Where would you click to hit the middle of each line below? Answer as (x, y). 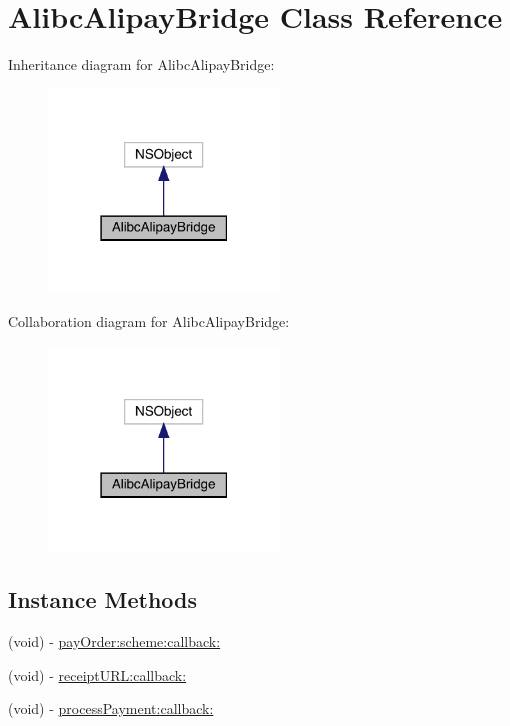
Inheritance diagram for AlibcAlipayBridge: (141, 64)
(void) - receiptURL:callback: (97, 674)
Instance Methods (102, 599)
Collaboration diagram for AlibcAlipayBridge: (149, 321)
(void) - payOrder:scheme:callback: (114, 641)
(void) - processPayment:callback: (111, 708)
